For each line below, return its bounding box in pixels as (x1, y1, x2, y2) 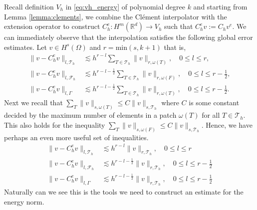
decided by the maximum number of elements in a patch (4, 110, 177, 120)
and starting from (193, 1, 248, 11)
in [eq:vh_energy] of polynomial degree (65, 1, 185, 11)
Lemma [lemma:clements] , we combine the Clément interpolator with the (4, 11, 227, 21)
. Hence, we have (201, 119, 253, 130)
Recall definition (4, 1, 54, 11)
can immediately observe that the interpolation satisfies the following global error (4, 32, 253, 42)
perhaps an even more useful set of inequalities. (4, 132, 149, 142)
